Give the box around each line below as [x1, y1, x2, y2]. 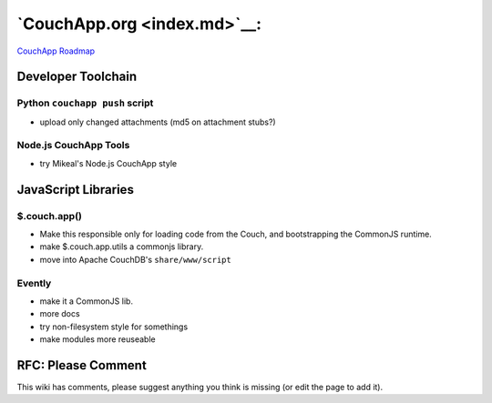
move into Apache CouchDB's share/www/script [39, 254, 231, 265]
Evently [16, 277, 52, 289]
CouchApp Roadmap [16, 45, 96, 56]
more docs [39, 308, 81, 319]
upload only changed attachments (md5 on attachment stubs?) [39, 116, 277, 127]
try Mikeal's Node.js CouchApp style [39, 157, 178, 168]
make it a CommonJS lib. [39, 296, 134, 307]
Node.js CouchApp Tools [16, 139, 130, 152]
